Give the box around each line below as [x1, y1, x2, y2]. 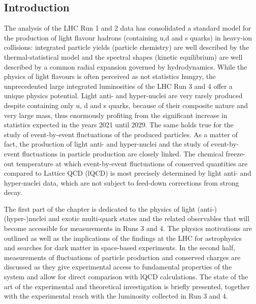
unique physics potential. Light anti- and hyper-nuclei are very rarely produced [4, 90, 243, 101]
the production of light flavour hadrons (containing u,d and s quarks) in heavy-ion [4, 32, 252, 42]
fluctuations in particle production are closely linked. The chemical [22, 148, 224, 158]
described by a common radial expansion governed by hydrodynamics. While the [4, 61, 247, 72]
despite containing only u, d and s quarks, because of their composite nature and [4, 100, 248, 110]
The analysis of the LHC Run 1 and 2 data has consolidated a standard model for [4, 23, 251, 33]
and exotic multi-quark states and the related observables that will [48, 213, 250, 224]
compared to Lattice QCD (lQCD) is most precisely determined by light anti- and [4, 168, 252, 178]
